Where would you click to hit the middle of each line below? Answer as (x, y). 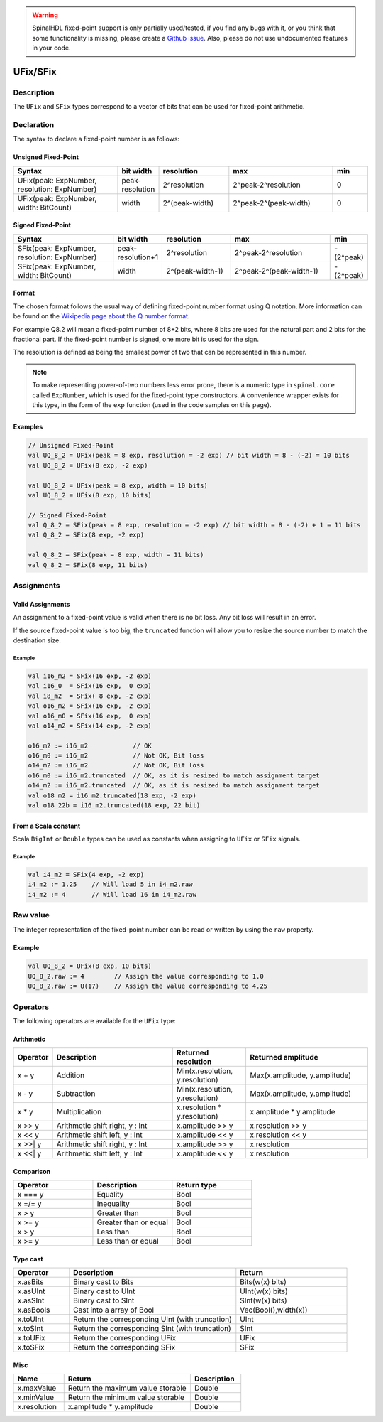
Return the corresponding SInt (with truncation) (152, 1329)
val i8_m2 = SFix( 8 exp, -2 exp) (90, 696)
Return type (197, 1185)
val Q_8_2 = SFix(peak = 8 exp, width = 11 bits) (116, 555)
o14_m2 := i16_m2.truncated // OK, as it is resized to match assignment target (174, 786)
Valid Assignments (41, 604)
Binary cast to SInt (104, 1300)
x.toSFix (31, 1347)
